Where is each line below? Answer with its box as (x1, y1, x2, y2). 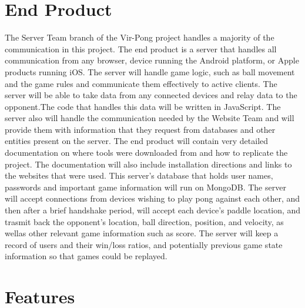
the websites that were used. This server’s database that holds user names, (5, 169, 273, 182)
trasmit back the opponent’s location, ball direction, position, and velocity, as (5, 215, 284, 227)
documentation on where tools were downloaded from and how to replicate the (5, 146, 288, 159)
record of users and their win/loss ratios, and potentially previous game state (5, 238, 283, 250)
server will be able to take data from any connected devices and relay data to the (5, 89, 297, 101)
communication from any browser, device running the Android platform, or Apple (5, 54, 299, 66)
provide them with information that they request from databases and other (5, 123, 276, 135)
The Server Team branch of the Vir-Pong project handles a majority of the (5, 31, 274, 43)
